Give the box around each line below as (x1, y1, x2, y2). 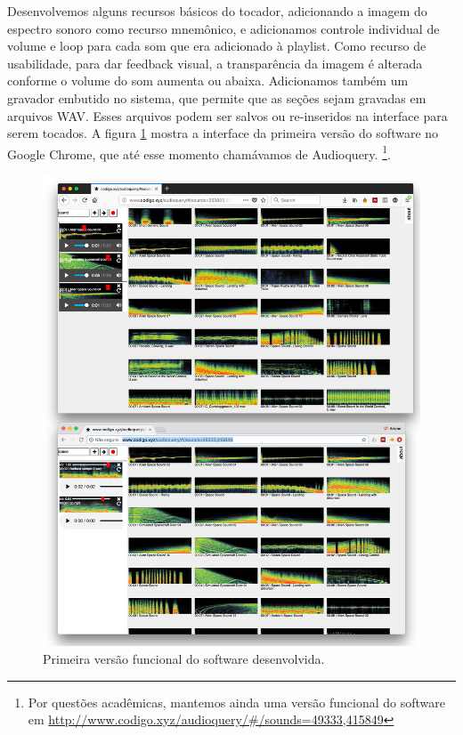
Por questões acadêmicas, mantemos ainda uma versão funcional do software (28, 692, 445, 711)
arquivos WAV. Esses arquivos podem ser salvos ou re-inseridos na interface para (7, 106, 448, 125)
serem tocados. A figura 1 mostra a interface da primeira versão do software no (7, 124, 439, 142)
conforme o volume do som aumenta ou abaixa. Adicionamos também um (7, 71, 409, 90)
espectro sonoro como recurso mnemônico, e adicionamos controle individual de (7, 19, 440, 37)
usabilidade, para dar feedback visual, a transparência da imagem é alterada (7, 53, 423, 72)
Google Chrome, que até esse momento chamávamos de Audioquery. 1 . (7, 141, 391, 163)
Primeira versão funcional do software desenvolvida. (43, 650, 325, 668)
